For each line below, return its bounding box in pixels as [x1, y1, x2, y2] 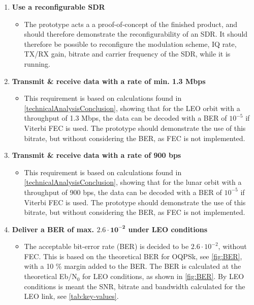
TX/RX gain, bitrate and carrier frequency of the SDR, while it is [24, 48, 231, 59]
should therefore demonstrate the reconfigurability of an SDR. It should [24, 29, 248, 39]
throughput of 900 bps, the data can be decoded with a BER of [24, 186, 222, 197]
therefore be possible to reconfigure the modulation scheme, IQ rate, [24, 38, 237, 49]
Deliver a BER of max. [12, 224, 94, 234]
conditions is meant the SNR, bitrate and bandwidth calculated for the [24, 281, 245, 291]
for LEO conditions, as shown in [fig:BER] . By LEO [82, 271, 244, 282]
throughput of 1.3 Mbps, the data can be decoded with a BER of [24, 113, 227, 123]
